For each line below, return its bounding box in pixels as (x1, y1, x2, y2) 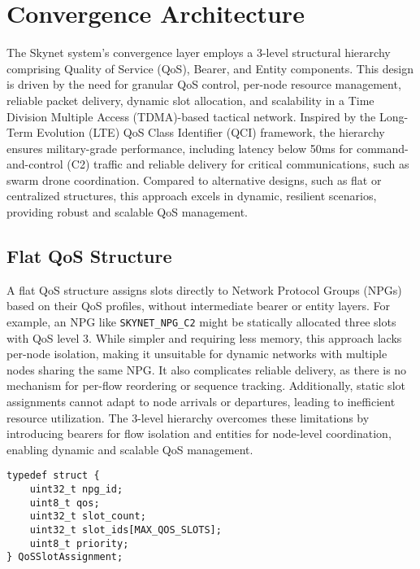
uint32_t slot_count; (29, 510, 146, 523)
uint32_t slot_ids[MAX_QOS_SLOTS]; (29, 524, 222, 536)
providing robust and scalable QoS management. (6, 204, 248, 221)
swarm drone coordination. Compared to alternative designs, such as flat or (6, 171, 382, 188)
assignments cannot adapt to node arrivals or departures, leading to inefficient (6, 393, 396, 410)
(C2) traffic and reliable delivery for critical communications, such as (67, 155, 409, 173)
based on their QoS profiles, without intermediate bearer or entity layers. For (6, 297, 391, 314)
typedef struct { (6, 470, 100, 482)
